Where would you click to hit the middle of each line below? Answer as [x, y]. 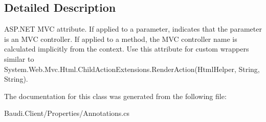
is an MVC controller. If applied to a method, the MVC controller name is [121, 39]
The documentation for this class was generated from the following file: [115, 96]
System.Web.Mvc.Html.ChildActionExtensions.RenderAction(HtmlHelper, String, [132, 69]
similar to [19, 58]
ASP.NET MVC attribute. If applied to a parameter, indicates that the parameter [133, 29]
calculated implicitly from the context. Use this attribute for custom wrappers [127, 49]
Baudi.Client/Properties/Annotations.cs [67, 113]
